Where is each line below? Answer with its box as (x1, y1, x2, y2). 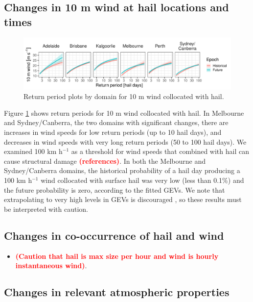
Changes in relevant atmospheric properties (4, 284, 230, 300)
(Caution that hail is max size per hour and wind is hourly (15, 251, 219, 261)
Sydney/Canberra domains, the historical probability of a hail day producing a (4, 165, 240, 176)
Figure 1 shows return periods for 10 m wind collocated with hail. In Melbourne (4, 107, 244, 118)
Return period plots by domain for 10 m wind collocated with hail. (23, 91, 224, 101)
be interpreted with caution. (4, 203, 88, 214)
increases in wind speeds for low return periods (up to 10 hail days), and (4, 126, 222, 137)
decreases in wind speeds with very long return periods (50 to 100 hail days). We (4, 136, 247, 147)
